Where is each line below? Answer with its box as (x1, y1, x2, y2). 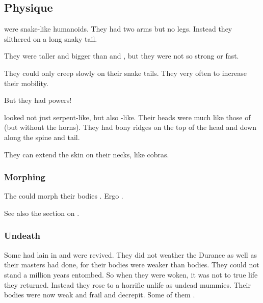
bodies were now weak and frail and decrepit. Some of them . (4, 289, 195, 300)
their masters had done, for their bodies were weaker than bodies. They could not (4, 259, 259, 270)
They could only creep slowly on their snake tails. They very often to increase (4, 67, 247, 78)
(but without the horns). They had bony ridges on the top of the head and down (4, 122, 256, 132)
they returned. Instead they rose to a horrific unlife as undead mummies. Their (4, 279, 251, 290)
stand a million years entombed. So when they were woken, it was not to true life (4, 269, 258, 280)
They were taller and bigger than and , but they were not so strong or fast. (4, 50, 239, 61)
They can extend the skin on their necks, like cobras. (4, 149, 169, 159)
